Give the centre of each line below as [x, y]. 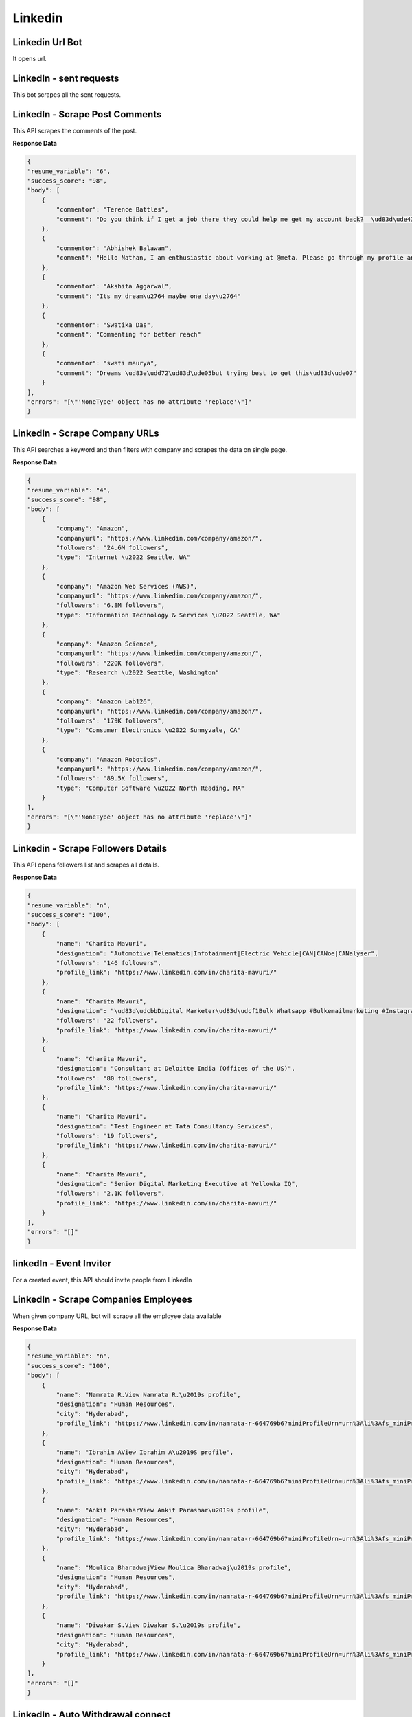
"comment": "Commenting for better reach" [129, 334]
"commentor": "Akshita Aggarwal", [114, 286]
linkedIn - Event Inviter [62, 1263]
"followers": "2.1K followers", [110, 1194]
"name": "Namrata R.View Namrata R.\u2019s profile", [148, 1395]
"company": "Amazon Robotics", [108, 759]
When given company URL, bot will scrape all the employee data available [117, 1316]
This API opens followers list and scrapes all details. [86, 865]
